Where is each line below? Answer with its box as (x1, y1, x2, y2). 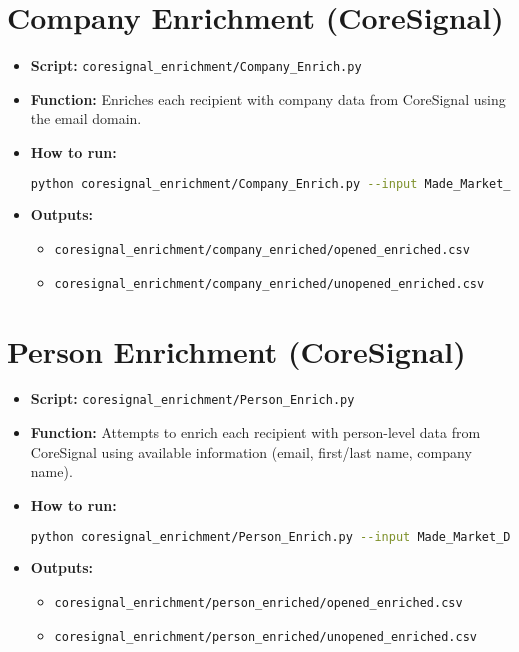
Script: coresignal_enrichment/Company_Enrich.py (30, 55, 362, 76)
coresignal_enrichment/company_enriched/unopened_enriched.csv (54, 276, 485, 291)
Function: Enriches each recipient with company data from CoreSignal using (30, 88, 506, 109)
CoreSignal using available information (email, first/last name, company (30, 441, 472, 462)
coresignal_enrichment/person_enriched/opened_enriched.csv (54, 595, 463, 610)
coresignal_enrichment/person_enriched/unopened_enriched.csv (54, 629, 477, 644)
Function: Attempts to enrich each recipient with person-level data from (30, 422, 481, 443)
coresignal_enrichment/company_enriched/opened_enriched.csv (54, 243, 470, 258)
